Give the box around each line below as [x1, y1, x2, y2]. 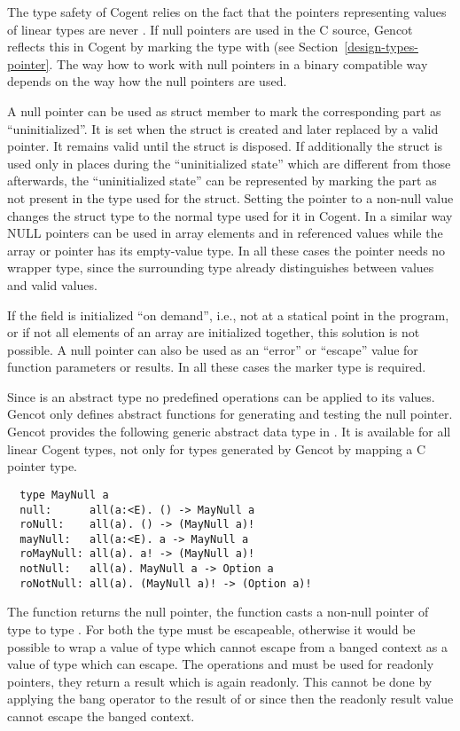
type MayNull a [19, 488, 109, 501]
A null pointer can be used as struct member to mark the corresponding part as [7, 101, 441, 120]
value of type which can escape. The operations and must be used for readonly [7, 655, 434, 673]
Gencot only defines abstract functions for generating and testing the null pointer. [7, 405, 453, 423]
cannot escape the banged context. [7, 707, 195, 725]
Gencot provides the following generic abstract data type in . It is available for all [7, 422, 451, 441]
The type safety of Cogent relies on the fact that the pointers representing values [7, 3, 447, 20]
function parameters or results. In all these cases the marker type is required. [7, 358, 426, 376]
